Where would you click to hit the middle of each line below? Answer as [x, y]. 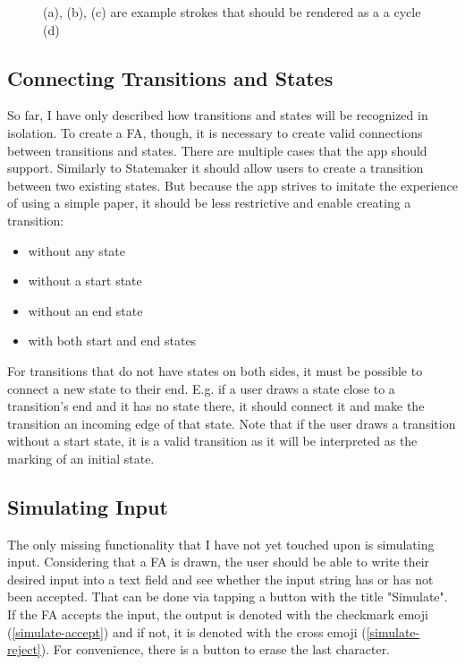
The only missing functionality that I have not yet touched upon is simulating [221, 544]
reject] [24, 649]
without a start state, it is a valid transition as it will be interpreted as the [212, 441]
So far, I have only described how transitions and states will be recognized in [218, 115]
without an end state [85, 310]
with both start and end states [112, 341]
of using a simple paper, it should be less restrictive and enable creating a [209, 203]
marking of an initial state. [81, 458]
